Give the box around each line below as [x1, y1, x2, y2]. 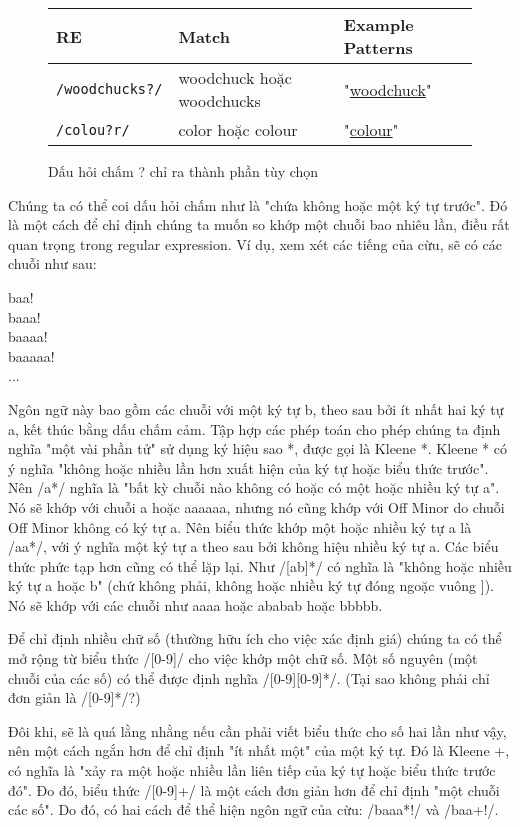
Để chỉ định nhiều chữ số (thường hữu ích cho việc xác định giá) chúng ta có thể [8, 628, 502, 649]
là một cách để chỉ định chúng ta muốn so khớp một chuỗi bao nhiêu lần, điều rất [8, 214, 510, 235]
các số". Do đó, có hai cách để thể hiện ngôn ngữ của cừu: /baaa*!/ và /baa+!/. [8, 799, 499, 820]
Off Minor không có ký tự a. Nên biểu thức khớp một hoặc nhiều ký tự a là [8, 516, 472, 537]
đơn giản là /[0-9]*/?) [8, 687, 141, 708]
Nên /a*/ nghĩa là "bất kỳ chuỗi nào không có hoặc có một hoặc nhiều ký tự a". [8, 477, 500, 498]
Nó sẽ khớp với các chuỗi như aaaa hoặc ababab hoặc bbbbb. [8, 594, 383, 615]
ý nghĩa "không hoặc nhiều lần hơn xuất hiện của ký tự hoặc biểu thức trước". [8, 457, 489, 478]
